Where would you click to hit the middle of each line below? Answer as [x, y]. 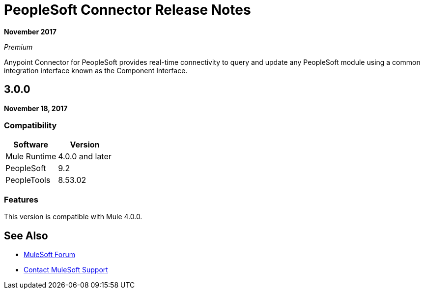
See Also [26, 235]
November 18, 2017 [36, 108]
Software [31, 145]
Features [21, 199]
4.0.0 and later [85, 157]
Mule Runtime [31, 157]
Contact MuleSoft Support [66, 269]
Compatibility [30, 125]
